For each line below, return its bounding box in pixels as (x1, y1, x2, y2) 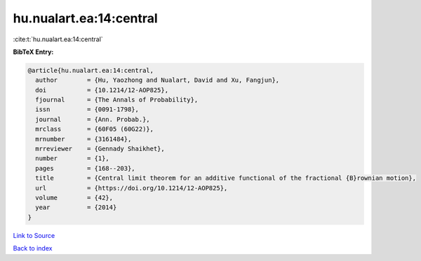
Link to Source (13, 231, 55, 239)
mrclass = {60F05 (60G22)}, (35, 125, 154, 133)
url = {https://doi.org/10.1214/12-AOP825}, (35, 184, 228, 192)
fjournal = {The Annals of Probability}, (35, 96, 199, 104)
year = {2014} (35, 204, 117, 211)
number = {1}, (35, 155, 110, 162)
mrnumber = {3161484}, (35, 135, 132, 143)
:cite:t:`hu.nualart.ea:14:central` (13, 35, 103, 43)
